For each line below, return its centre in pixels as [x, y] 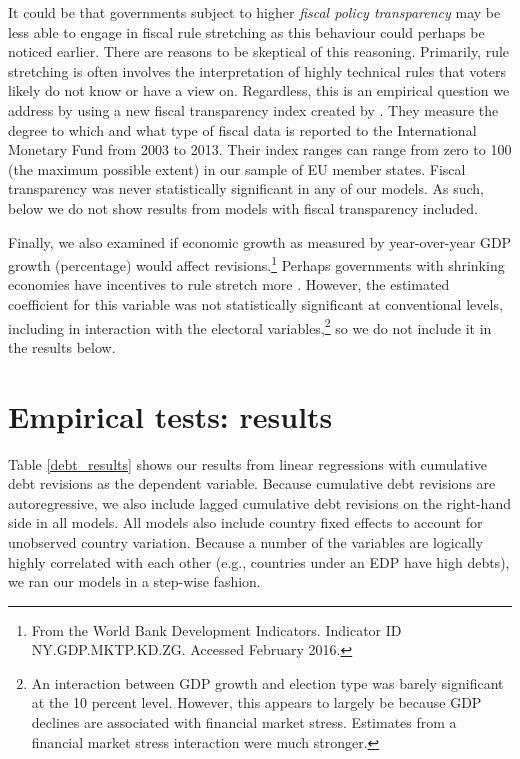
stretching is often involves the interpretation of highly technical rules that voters [257, 70]
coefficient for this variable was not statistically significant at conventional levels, [255, 303]
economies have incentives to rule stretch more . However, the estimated [229, 284]
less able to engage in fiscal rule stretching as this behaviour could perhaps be [246, 31]
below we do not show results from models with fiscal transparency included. [243, 207]
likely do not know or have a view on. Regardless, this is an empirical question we [259, 90]
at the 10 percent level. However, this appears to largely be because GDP [256, 702]
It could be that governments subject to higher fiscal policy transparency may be [254, 12]
